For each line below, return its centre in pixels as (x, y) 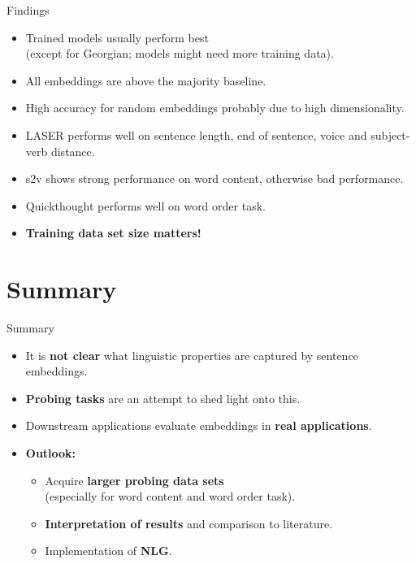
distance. (73, 151)
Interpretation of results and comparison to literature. (189, 523)
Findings (28, 10)
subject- (390, 134)
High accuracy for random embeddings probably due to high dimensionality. (215, 108)
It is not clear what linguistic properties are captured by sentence (192, 355)
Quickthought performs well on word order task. (145, 205)
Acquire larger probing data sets (134, 480)
